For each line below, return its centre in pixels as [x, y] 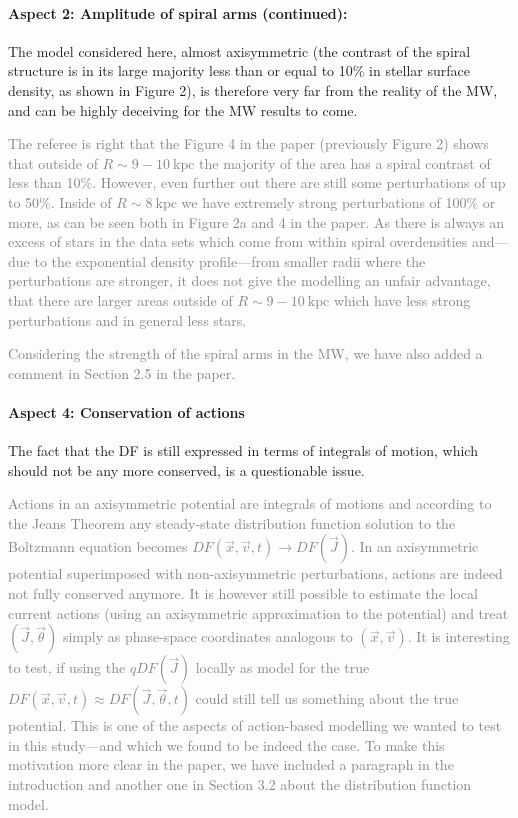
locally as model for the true [282, 667]
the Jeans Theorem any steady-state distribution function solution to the [232, 522]
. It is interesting [458, 636]
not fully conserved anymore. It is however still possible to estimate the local [243, 593]
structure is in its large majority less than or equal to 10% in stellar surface [239, 70]
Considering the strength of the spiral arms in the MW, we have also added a [245, 353]
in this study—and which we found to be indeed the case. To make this [226, 744]
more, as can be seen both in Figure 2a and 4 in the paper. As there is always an [256, 221]
